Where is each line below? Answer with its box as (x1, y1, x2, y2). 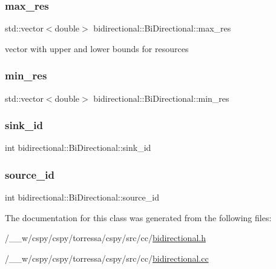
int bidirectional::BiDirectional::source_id (5, 191, 159, 204)
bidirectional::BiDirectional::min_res (93, 91, 229, 104)
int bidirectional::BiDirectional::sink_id (5, 141, 151, 154)
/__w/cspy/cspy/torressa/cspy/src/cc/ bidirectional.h (5, 231, 206, 244)
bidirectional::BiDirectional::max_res (93, 22, 231, 35)
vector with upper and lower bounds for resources (5, 42, 189, 55)
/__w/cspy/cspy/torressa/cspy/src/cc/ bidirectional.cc (5, 252, 209, 265)
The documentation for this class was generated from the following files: (5, 211, 272, 224)
